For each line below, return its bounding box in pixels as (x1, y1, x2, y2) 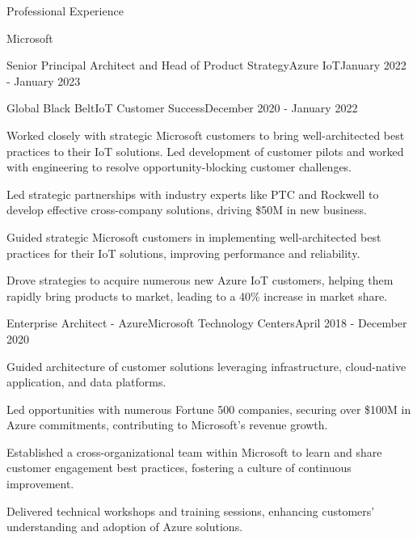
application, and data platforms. (6, 373, 166, 390)
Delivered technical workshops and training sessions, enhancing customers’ (6, 502, 375, 519)
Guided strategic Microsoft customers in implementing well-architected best (6, 228, 381, 245)
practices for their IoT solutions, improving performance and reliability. (6, 244, 360, 261)
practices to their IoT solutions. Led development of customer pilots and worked (6, 142, 404, 159)
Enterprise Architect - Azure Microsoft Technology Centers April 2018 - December (6, 314, 407, 331)
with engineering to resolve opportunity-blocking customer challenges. (6, 158, 352, 175)
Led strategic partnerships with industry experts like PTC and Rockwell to (6, 185, 379, 202)
